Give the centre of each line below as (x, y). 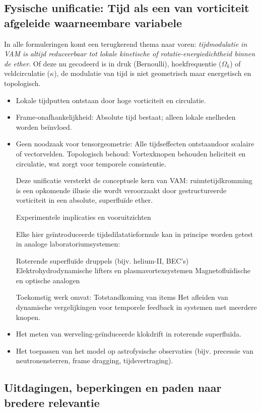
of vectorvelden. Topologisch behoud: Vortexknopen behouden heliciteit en (131, 153)
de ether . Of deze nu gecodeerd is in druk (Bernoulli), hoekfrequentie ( (113, 63)
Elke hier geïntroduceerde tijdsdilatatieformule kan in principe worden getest (135, 234)
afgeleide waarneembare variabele (93, 22)
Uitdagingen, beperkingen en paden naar (113, 388)
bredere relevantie (52, 402)
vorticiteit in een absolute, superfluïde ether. (84, 200)
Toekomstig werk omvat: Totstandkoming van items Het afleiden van (122, 297)
